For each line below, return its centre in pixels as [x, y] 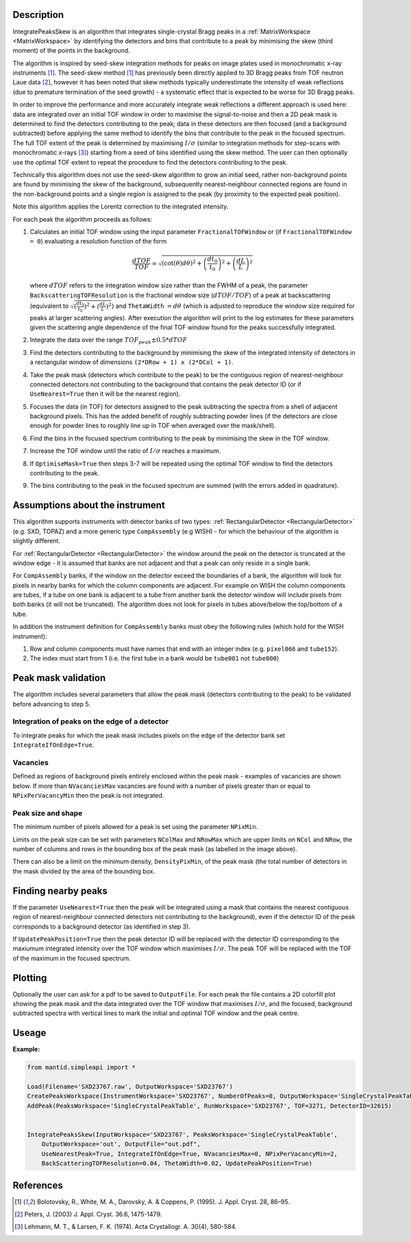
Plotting [30, 978]
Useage [29, 1033]
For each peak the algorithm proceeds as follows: [83, 219]
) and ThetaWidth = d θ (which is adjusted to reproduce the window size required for [234, 306]
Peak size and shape [48, 813]
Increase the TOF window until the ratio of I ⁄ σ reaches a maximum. [125, 451]
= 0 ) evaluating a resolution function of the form [98, 241]
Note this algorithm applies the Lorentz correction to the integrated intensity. [121, 206]
